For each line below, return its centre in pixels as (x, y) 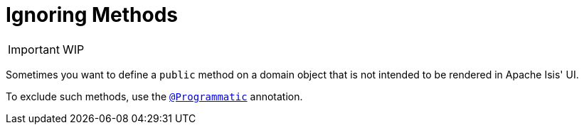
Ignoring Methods (92, 15)
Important (34, 49)
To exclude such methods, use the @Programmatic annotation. (154, 96)
